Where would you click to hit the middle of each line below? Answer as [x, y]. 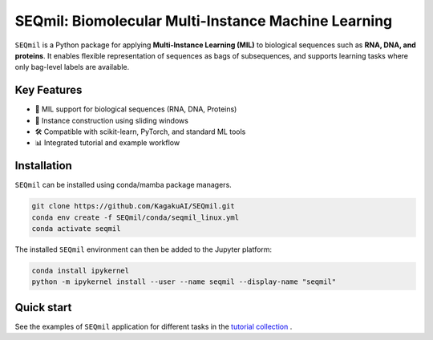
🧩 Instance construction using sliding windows [111, 120]
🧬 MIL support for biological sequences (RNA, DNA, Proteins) [136, 109]
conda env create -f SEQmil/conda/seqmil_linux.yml [136, 217]
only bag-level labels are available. [72, 67]
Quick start [43, 308]
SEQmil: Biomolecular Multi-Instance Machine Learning [204, 21]
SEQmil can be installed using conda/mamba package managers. [123, 185]
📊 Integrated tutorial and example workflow [107, 143]
